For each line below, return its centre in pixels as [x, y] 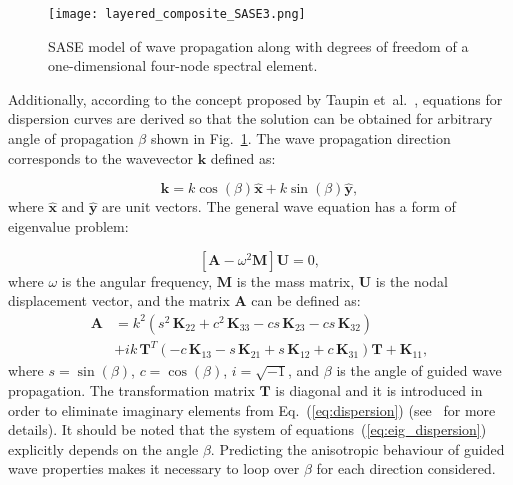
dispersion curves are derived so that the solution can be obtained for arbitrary [250, 118]
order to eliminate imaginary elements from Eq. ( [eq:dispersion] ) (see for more [252, 409]
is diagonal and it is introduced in [379, 389]
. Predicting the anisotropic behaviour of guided [357, 448]
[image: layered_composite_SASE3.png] [177, 14]
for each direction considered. [406, 468]
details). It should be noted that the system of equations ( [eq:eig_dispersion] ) [247, 429]
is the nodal [411, 280]
